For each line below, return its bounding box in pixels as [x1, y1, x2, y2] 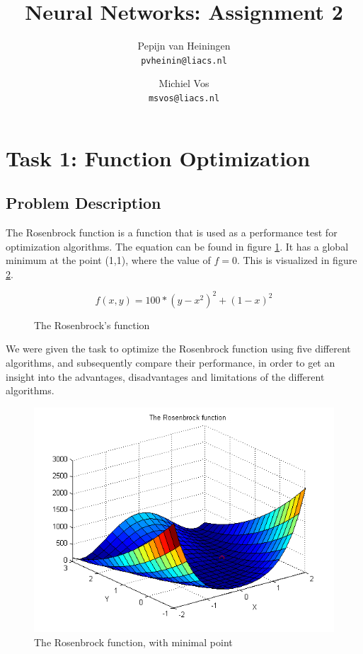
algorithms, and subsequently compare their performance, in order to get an [6, 355, 335, 370]
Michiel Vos [159, 76, 209, 91]
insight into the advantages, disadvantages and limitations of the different [6, 369, 325, 384]
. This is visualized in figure [236, 253, 357, 268]
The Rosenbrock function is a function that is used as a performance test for [6, 225, 338, 240]
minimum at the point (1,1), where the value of [6, 253, 211, 268]
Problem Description [6, 192, 161, 214]
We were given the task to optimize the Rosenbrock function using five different [6, 341, 351, 356]
